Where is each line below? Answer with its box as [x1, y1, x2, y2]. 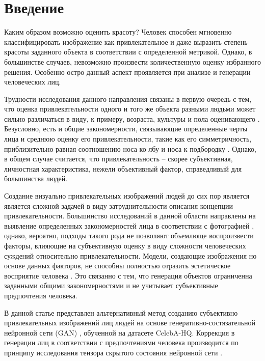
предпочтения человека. [4, 290, 77, 300]
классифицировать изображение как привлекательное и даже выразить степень [4, 36, 248, 47]
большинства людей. [4, 173, 68, 184]
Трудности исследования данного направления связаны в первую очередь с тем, [4, 93, 252, 104]
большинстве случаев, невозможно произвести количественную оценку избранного [4, 56, 261, 67]
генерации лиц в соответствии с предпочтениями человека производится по [4, 337, 238, 348]
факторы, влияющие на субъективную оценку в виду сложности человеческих [4, 240, 246, 251]
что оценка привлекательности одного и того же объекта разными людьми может [4, 103, 256, 114]
